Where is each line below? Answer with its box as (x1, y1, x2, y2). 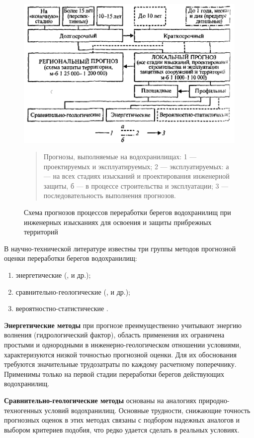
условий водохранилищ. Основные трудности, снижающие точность (44, 405, 251, 415)
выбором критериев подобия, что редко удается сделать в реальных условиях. (4, 424, 240, 435)
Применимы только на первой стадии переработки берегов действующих (4, 368, 224, 379)
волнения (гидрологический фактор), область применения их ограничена (4, 329, 225, 340)
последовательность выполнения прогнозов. (43, 190, 176, 201)
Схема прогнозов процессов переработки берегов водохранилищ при (24, 207, 231, 218)
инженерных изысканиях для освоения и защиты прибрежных (24, 217, 212, 227)
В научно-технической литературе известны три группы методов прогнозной (4, 243, 236, 253)
